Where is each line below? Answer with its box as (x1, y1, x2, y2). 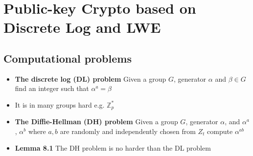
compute (207, 126, 233, 136)
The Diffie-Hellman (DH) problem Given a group (15, 116, 178, 127)
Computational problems (3, 50, 132, 66)
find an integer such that (15, 83, 89, 93)
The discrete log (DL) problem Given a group (15, 73, 166, 84)
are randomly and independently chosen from (60, 126, 196, 136)
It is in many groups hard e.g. (15, 99, 105, 110)
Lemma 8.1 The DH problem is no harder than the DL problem (15, 142, 211, 153)
